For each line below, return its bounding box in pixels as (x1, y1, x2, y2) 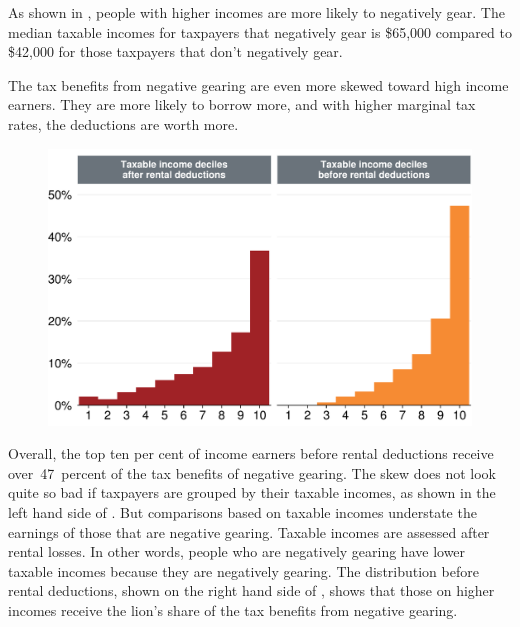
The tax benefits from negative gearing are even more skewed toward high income (8, 74, 509, 95)
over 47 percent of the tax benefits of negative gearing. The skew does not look (8, 462, 496, 483)
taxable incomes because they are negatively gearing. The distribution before (8, 560, 479, 581)
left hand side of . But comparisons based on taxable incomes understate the (8, 501, 477, 522)
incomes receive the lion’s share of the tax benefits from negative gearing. (8, 599, 458, 620)
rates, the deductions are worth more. (8, 113, 239, 134)
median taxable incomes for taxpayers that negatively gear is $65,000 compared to (8, 21, 512, 42)
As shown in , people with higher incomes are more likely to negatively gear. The (8, 2, 505, 22)
